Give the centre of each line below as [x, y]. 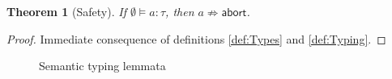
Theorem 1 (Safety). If [66, 11]
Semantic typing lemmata [102, 66]
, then [180, 11]
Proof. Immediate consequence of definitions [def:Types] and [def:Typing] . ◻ [196, 38]
